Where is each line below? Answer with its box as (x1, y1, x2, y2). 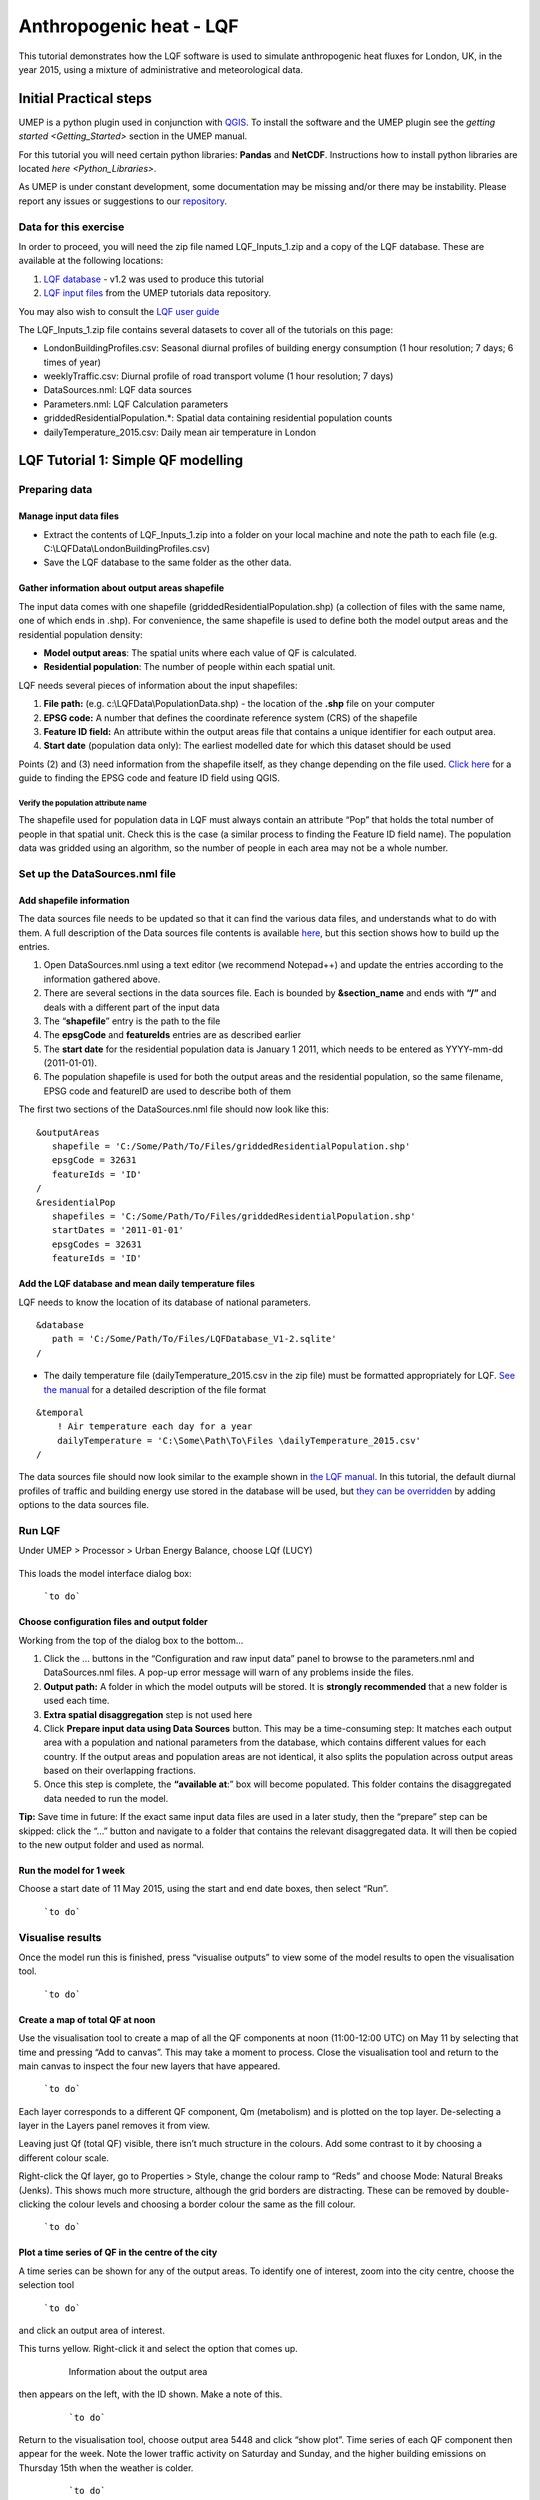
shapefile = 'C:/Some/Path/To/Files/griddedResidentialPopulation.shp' (51, 1141, 411, 1152)
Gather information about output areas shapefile (18, 582, 225, 594)
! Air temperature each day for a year (56, 1421, 253, 1432)
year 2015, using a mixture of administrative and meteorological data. (18, 63, 304, 75)
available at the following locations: (18, 255, 164, 267)
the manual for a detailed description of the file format (43, 1383, 267, 1395)
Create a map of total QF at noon (18, 2013, 156, 2025)
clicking (18, 2198, 51, 2210)
